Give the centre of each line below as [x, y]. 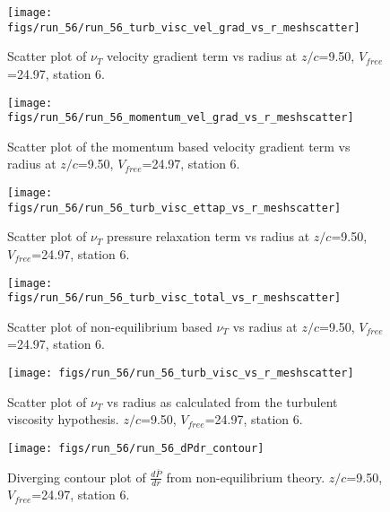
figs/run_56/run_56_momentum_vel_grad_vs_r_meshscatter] [181, 118]
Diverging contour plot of [77, 477]
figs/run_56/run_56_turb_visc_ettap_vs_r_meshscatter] [174, 208]
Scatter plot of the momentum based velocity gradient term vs [179, 146]
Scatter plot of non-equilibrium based [110, 326]
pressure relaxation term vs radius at [208, 236]
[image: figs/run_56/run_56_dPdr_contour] [136, 448]
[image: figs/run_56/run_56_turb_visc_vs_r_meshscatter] [181, 373]
